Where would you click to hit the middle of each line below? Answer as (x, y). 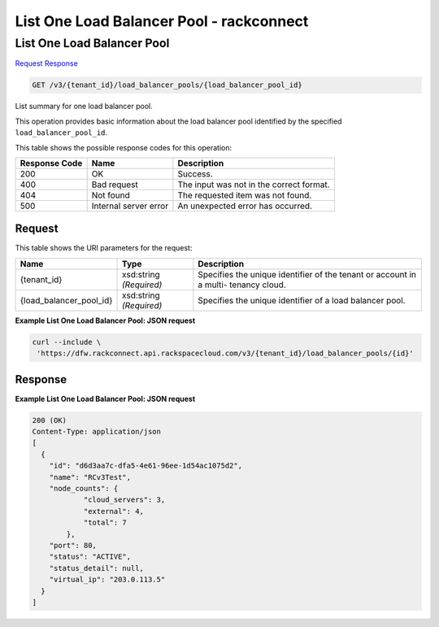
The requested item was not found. (245, 195)
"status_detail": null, (96, 568)
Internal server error (130, 206)
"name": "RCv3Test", (90, 477)
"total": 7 (105, 523)
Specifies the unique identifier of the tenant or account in (307, 274)
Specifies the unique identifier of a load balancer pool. (302, 300)
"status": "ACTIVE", (90, 557)
